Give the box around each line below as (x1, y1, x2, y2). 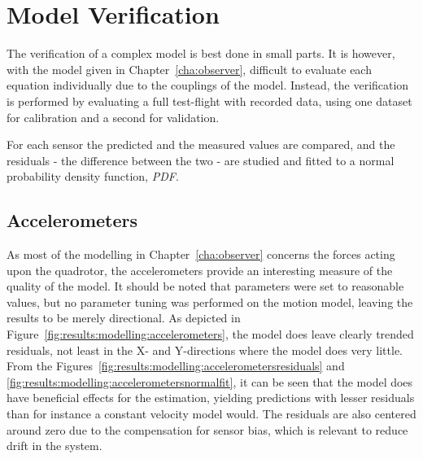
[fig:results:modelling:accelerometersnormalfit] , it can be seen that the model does (7, 373, 413, 390)
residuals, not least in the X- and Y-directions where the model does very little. (7, 341, 403, 358)
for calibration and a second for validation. (7, 108, 220, 125)
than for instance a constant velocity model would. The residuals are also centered (7, 405, 416, 422)
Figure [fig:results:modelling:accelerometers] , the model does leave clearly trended (7, 326, 414, 343)
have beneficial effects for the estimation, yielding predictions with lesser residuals (7, 389, 415, 406)
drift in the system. (7, 437, 102, 454)
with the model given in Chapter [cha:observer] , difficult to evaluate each (7, 60, 372, 77)
